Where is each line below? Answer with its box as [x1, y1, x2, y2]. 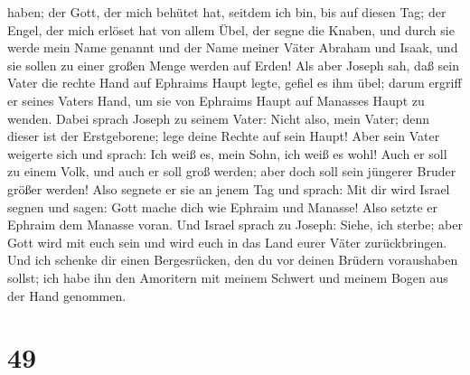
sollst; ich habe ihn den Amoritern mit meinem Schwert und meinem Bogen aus [7, 267, 448, 286]
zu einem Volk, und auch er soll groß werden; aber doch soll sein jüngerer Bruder [7, 162, 456, 181]
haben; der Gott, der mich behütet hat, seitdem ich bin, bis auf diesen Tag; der [7, 3, 446, 21]
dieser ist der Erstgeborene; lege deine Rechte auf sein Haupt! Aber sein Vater [7, 127, 440, 145]
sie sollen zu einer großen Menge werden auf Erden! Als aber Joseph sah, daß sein [7, 55, 459, 74]
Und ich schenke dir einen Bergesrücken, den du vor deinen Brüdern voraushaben [7, 250, 458, 269]
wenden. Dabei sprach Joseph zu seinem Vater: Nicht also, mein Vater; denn [7, 108, 430, 127]
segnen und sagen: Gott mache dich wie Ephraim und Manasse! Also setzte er [7, 197, 438, 216]
